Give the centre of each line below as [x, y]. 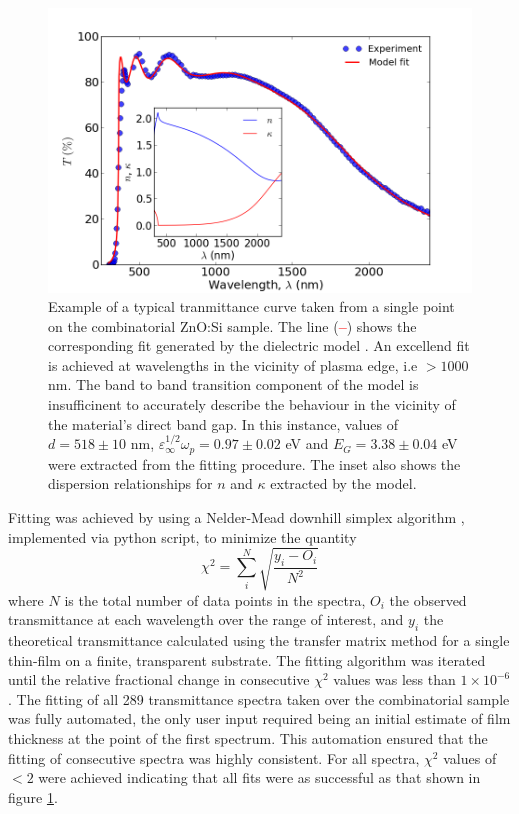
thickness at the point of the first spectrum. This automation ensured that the [248, 738]
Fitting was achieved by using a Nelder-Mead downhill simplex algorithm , [236, 516]
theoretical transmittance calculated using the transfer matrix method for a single [259, 640]
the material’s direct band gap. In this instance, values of [223, 423]
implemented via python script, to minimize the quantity [182, 536]
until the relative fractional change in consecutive [159, 679]
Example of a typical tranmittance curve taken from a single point [251, 306]
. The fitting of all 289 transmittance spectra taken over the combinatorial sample [259, 698]
